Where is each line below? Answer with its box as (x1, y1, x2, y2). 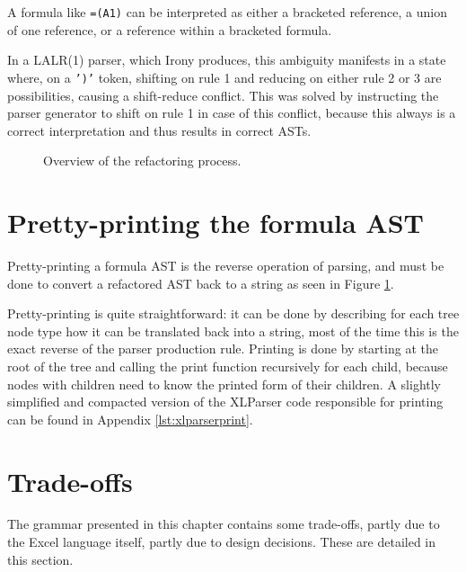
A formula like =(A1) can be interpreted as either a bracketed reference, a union (7, 3, 447, 21)
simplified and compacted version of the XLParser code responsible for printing (7, 392, 444, 411)
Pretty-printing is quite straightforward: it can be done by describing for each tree (7, 304, 460, 323)
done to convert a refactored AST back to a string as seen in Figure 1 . (7, 273, 394, 292)
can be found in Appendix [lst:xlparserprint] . (7, 409, 253, 428)
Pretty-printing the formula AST (7, 204, 424, 241)
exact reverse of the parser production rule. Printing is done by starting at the (7, 339, 438, 358)
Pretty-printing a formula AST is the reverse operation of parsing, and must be (7, 256, 444, 274)
